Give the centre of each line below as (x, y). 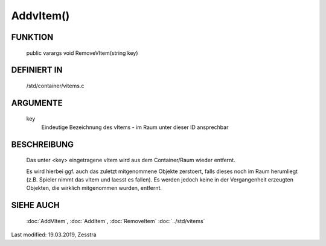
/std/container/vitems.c (55, 86)
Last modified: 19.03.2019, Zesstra (54, 235)
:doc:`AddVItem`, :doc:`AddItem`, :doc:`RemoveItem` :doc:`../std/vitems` (116, 221)
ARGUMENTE (37, 103)
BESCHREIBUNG (43, 144)
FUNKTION (32, 37)
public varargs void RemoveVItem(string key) (82, 53)
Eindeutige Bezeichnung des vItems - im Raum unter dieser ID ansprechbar (135, 127)
